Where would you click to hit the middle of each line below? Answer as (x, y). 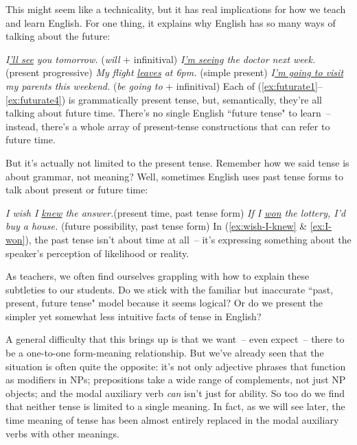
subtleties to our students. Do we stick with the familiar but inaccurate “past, (170, 289)
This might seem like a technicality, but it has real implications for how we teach (176, 9)
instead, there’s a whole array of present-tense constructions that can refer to (168, 126)
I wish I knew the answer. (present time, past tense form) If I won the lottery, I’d (176, 212)
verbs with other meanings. (62, 433)
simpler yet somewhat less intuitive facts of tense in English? (134, 316)
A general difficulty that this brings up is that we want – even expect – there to (175, 339)
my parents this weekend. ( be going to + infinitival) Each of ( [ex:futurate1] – (164, 85)
